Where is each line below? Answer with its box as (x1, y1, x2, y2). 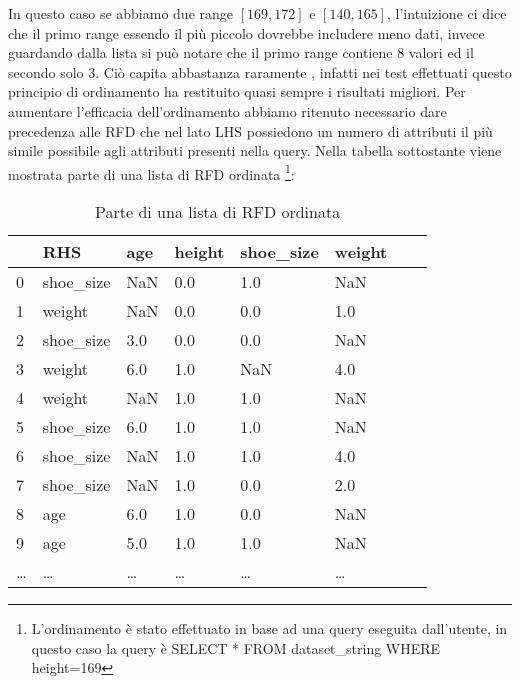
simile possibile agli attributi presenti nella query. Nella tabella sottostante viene (8, 140, 502, 161)
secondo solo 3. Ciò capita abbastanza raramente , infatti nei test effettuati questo (8, 61, 512, 82)
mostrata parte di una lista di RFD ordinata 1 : (8, 160, 295, 184)
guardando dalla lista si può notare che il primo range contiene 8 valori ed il (8, 42, 474, 63)
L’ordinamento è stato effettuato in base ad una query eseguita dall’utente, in (31, 618, 508, 638)
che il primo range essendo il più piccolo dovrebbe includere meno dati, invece (8, 22, 485, 43)
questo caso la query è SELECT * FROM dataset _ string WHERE (31, 637, 441, 658)
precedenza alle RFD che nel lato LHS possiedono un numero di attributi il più (8, 120, 493, 141)
